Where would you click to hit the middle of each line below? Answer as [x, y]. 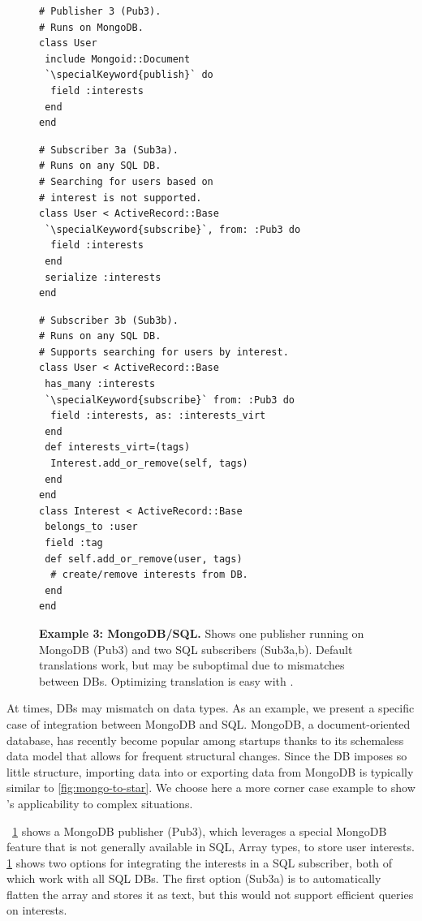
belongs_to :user [91, 527]
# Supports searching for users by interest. [164, 352]
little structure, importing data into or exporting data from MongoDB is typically [210, 771]
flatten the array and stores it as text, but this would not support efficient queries [210, 894]
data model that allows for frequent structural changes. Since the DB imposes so [207, 756]
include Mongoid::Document [118, 59]
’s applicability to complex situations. [100, 803]
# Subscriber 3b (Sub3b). [109, 320]
